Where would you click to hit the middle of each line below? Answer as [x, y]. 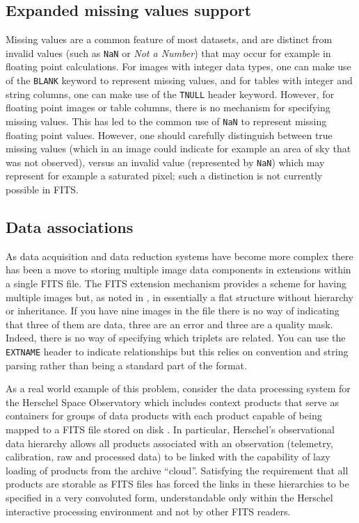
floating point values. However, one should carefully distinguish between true [169, 135]
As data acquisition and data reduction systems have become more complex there [179, 256]
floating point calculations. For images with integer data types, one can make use [178, 66]
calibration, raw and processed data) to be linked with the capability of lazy [168, 457]
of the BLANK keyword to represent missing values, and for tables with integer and [179, 80]
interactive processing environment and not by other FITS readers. [148, 511]
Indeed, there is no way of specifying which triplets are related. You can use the [176, 338]
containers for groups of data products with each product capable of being [164, 416]
